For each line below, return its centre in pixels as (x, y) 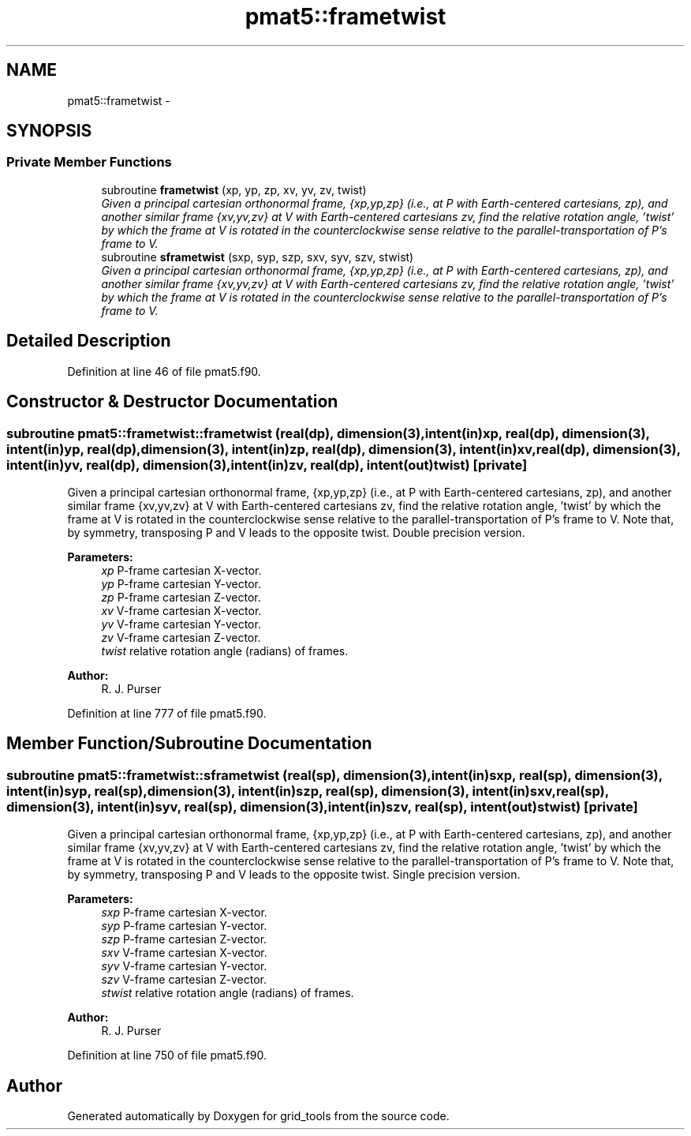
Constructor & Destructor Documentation (172, 402)
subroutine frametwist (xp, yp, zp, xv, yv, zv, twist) (234, 189)
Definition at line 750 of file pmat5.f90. (167, 1055)
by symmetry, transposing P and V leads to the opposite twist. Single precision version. (294, 875)
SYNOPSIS (49, 131)
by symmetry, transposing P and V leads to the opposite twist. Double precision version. (296, 532)
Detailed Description (89, 341)
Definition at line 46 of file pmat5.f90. (164, 371)
